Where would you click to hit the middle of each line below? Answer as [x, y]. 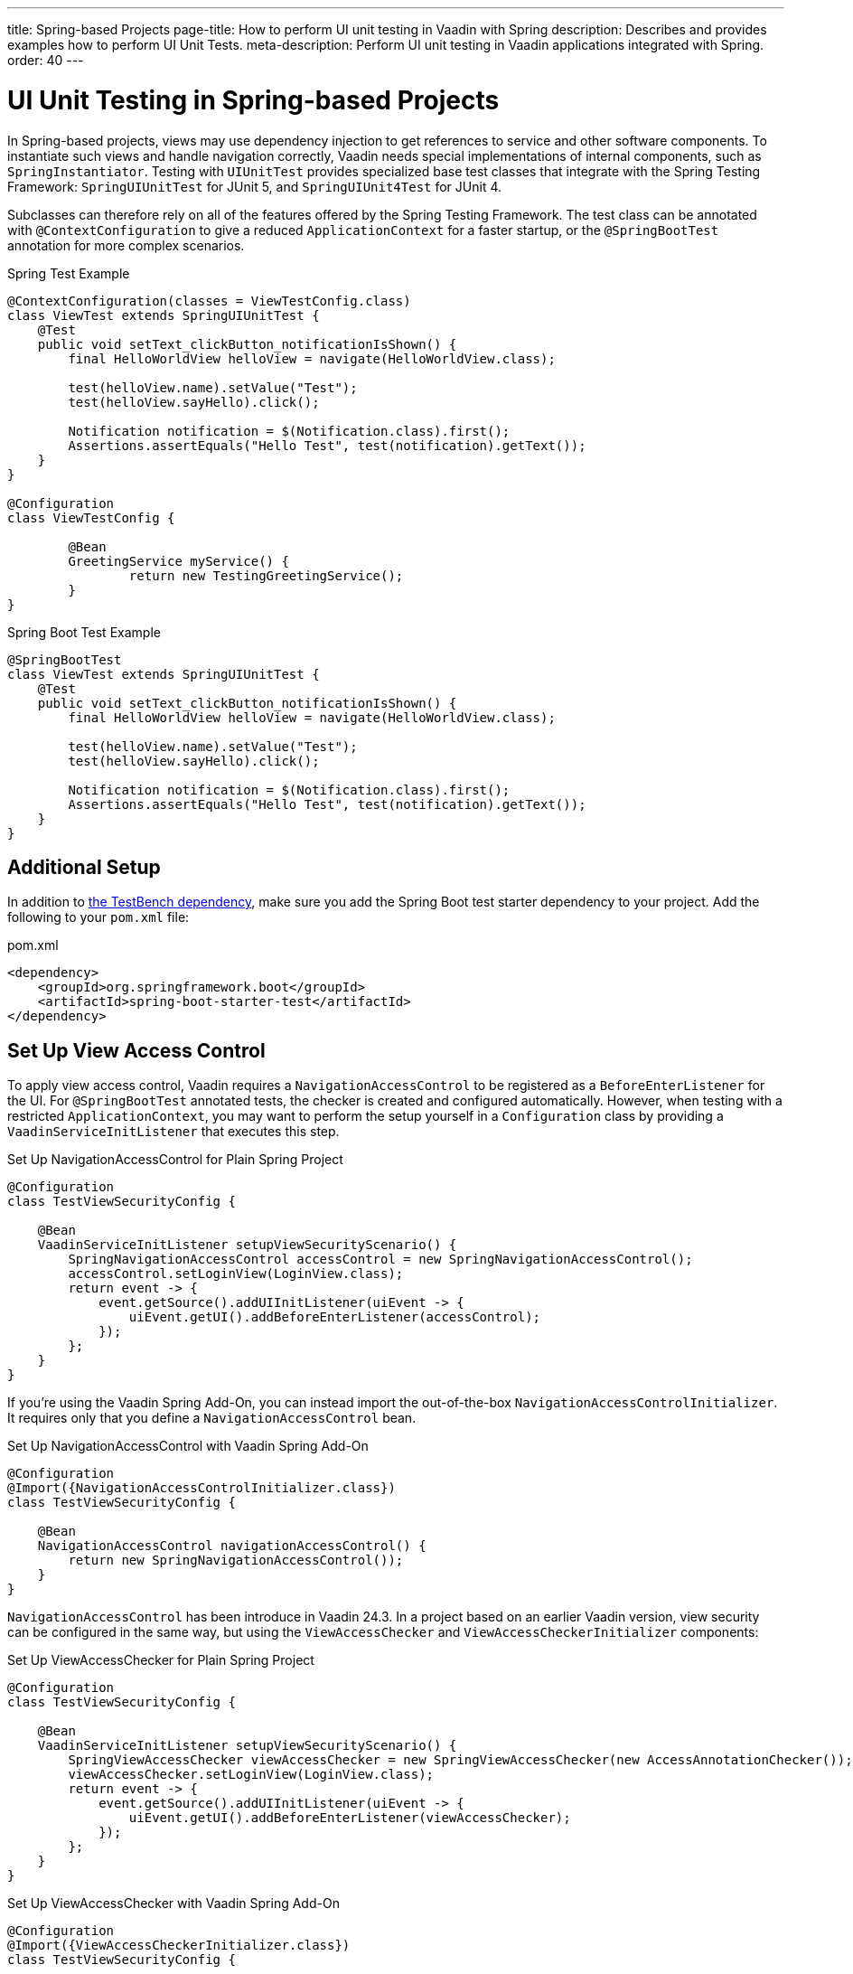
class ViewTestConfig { [91, 517]
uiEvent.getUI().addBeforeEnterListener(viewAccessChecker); [350, 1818]
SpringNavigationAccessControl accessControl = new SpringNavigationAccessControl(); [380, 1260]
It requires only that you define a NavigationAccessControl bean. [212, 1418]
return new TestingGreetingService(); [266, 575]
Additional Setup [84, 867]
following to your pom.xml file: [98, 917]
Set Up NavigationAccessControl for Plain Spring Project [175, 1160]
